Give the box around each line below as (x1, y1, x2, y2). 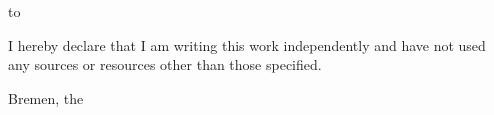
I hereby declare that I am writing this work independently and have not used (8, 34, 486, 55)
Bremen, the (8, 87, 84, 108)
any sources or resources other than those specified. (8, 54, 322, 75)
